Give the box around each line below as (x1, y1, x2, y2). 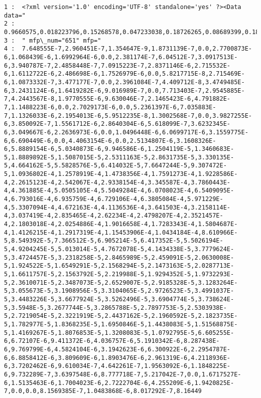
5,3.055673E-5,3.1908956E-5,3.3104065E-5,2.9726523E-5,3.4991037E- (4, 287, 234, 295)
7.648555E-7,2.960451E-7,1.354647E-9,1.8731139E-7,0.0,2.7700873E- (22, 45, 252, 53)
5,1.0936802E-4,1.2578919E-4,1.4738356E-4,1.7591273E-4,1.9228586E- (4, 170, 238, 178)
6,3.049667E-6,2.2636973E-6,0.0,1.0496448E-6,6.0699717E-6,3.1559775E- (4, 128, 248, 136)
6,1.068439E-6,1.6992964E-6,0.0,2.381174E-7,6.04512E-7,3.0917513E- (4, 53, 238, 61)
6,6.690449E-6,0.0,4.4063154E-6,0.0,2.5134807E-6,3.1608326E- (4, 137, 216, 144)
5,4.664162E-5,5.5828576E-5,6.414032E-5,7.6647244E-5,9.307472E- (4, 162, 227, 169)
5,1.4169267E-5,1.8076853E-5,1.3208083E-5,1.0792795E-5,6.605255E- (4, 329, 234, 336)
